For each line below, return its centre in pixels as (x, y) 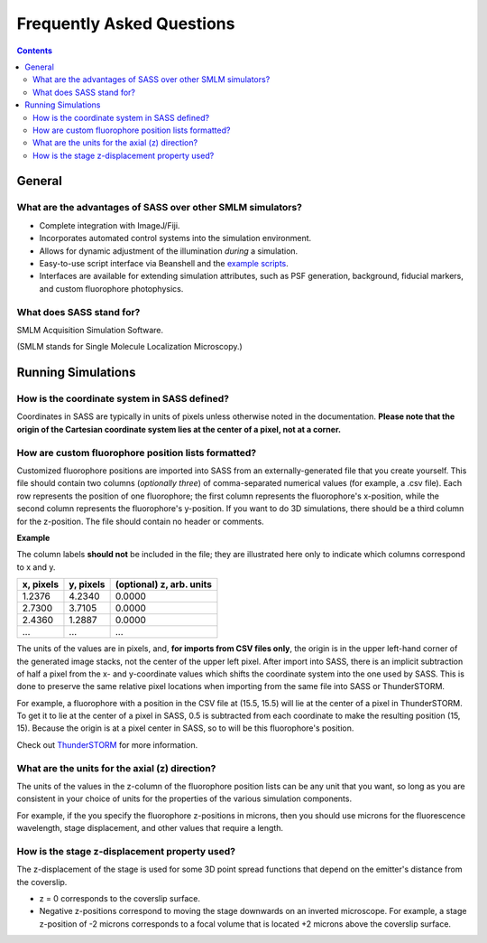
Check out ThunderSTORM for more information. (107, 744)
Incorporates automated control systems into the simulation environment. (175, 238)
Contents (35, 51)
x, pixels (40, 584)
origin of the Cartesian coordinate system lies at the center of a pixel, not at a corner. (179, 429)
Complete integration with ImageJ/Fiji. (110, 225)
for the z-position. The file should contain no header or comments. (141, 521)
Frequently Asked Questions (126, 23)
